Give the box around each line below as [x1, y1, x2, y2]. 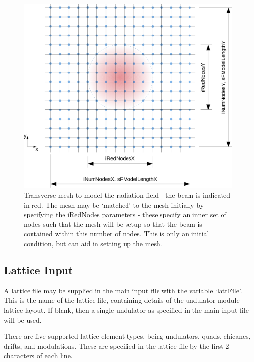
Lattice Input [4, 262, 73, 277]
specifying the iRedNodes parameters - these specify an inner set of [24, 209, 226, 219]
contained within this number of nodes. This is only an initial [24, 228, 209, 239]
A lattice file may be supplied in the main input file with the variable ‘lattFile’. [4, 285, 242, 295]
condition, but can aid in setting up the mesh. [24, 238, 162, 248]
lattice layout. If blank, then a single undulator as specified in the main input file [4, 304, 249, 315]
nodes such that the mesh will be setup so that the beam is [24, 218, 202, 229]
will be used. [4, 314, 42, 325]
